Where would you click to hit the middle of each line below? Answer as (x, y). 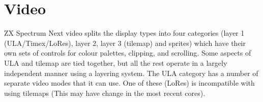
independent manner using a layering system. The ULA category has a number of (131, 73)
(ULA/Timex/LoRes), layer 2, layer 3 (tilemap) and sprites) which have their (125, 43)
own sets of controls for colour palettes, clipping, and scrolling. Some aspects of (128, 53)
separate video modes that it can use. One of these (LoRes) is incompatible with (129, 83)
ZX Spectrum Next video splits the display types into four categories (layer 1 (124, 33)
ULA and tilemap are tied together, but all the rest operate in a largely (116, 62)
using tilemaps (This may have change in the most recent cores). (105, 93)
